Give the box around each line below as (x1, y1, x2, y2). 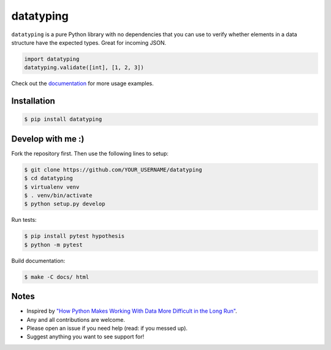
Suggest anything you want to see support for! (26, 333, 144, 340)
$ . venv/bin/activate (24, 192, 93, 199)
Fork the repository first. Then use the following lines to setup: (11, 150, 169, 157)
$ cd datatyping (24, 175, 74, 182)
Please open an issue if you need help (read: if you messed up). (26, 324, 188, 332)
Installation (11, 96, 55, 107)
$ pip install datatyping (24, 116, 102, 123)
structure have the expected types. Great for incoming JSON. (11, 39, 167, 46)
